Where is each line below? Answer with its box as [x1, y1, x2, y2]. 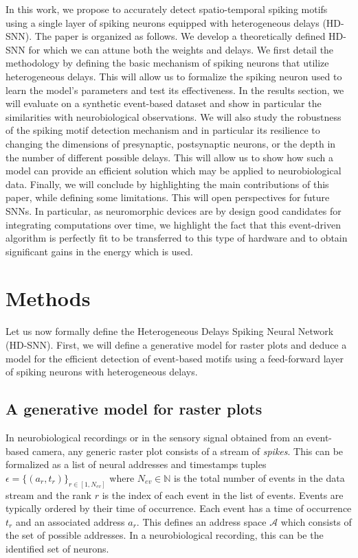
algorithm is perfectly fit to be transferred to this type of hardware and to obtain [5, 231, 348, 245]
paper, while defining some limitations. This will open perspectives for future [5, 190, 330, 205]
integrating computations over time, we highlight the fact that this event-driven [5, 217, 341, 231]
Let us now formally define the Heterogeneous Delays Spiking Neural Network [5, 324, 334, 338]
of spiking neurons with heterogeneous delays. [5, 364, 198, 379]
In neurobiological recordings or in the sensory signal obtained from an [5, 430, 304, 444]
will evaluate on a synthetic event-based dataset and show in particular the [5, 96, 322, 111]
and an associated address [15, 514, 125, 528]
